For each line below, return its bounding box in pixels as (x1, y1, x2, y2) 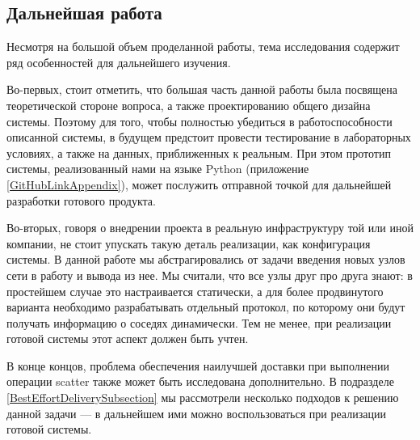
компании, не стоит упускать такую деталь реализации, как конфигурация (6, 235, 371, 252)
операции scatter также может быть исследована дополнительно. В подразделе (6, 373, 394, 390)
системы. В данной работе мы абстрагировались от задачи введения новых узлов (6, 251, 405, 268)
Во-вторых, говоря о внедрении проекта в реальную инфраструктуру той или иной (6, 219, 414, 236)
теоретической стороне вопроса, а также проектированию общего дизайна (6, 96, 371, 113)
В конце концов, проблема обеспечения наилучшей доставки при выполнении (6, 357, 389, 374)
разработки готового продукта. (6, 192, 156, 209)
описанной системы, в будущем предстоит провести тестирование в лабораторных (6, 129, 411, 146)
